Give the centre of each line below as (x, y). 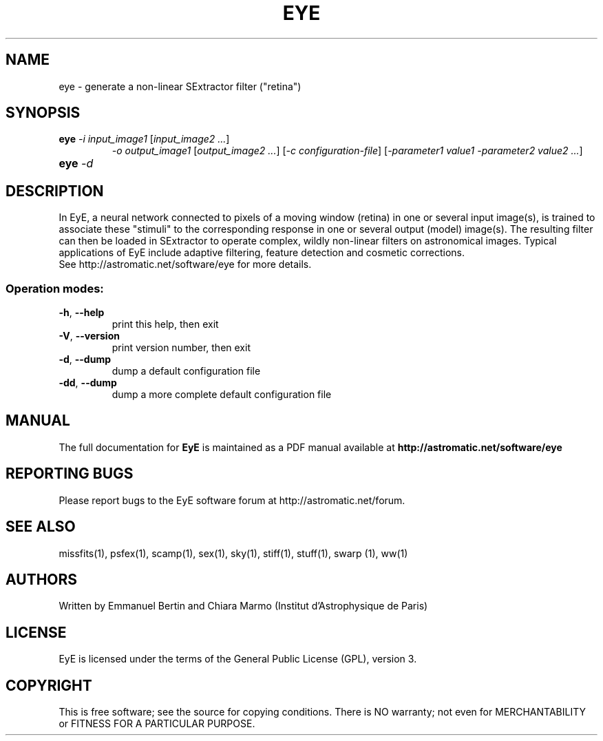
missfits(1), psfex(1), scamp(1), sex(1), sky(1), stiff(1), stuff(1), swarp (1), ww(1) (233, 553)
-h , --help (82, 313)
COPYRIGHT (49, 685)
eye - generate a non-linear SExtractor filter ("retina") (180, 86)
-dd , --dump (88, 383)
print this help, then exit (165, 324)
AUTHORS (42, 579)
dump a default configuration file (186, 371)
